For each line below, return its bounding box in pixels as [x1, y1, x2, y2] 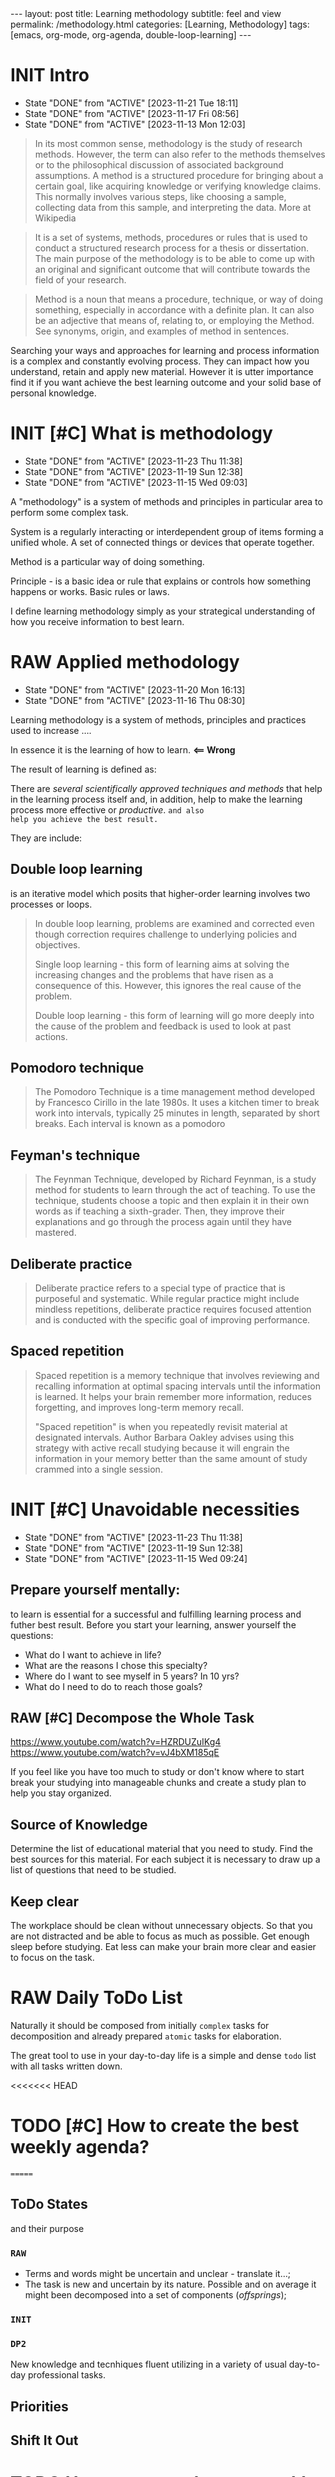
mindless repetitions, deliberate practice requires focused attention [34, 1303, 312, 1316]
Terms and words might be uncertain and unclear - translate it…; [24, 2268, 291, 2280]
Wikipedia [34, 212, 77, 224]
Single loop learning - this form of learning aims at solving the [34, 958, 290, 970]
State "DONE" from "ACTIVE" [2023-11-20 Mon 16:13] [24, 683, 246, 696]
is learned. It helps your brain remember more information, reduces [34, 1390, 312, 1402]
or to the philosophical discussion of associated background [34, 158, 284, 171]
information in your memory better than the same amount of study [34, 1452, 308, 1464]
